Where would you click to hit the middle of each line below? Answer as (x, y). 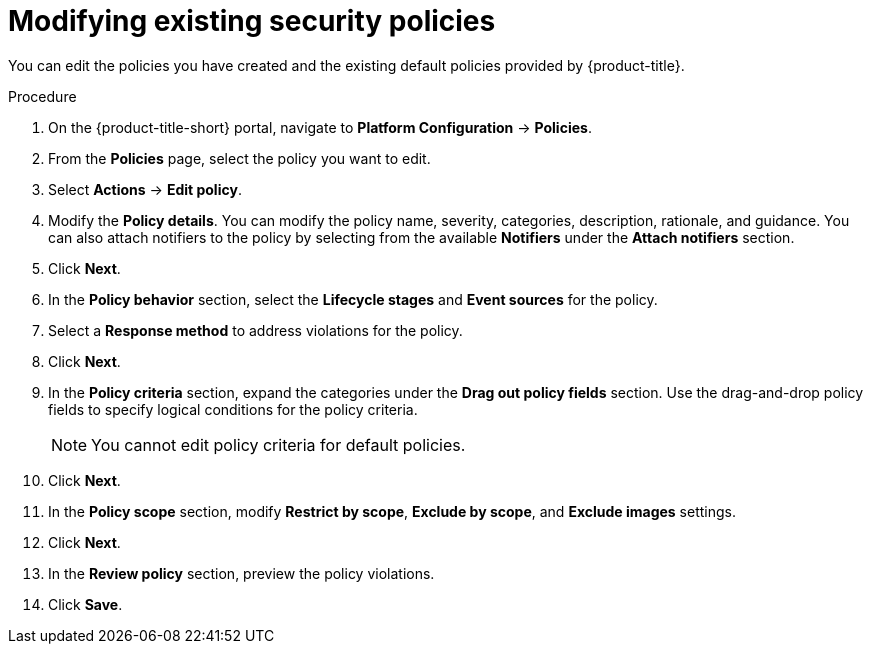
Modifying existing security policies (252, 21)
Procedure (42, 96)
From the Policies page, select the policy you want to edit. (239, 158)
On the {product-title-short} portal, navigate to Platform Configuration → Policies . (320, 127)
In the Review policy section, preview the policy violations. (241, 573)
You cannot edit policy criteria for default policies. (278, 444)
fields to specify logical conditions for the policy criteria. (233, 409)
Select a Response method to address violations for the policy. (255, 330)
